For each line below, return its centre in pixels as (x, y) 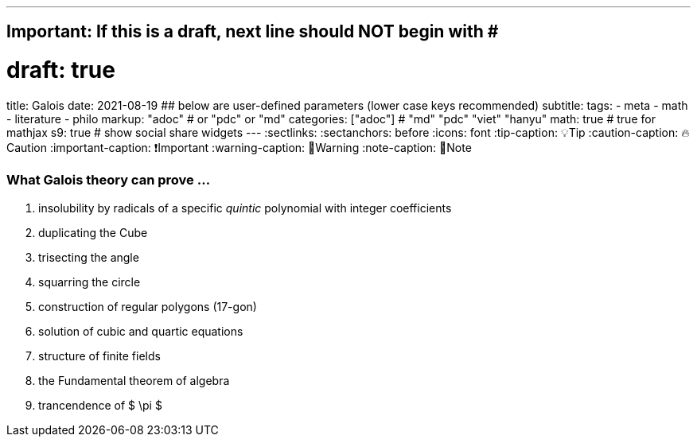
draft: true (61, 70)
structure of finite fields (99, 356)
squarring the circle (90, 282)
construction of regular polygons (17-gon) (148, 306)
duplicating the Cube (93, 232)
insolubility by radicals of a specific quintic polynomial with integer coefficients (245, 208)
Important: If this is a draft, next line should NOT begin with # (253, 32)
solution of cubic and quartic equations (141, 331)
